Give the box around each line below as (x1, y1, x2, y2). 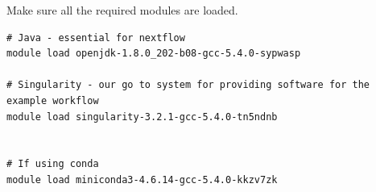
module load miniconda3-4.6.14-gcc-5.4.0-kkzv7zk (6, 173, 278, 186)
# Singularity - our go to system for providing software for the (6, 79, 370, 91)
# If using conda (6, 158, 99, 170)
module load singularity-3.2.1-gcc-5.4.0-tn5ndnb (6, 111, 278, 123)
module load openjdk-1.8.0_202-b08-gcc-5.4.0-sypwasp (6, 48, 301, 60)
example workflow (6, 94, 99, 106)
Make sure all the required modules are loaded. (6, 2, 238, 18)
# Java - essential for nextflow (6, 31, 185, 44)
